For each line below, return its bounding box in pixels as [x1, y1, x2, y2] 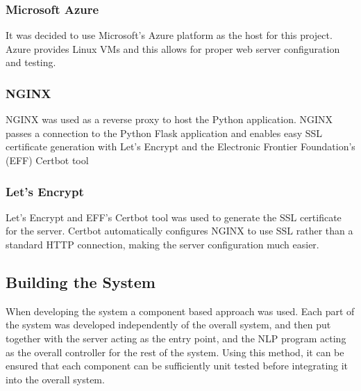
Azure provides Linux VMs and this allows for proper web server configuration [6, 41, 340, 56]
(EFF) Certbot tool [6, 153, 89, 167]
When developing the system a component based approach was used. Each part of [6, 303, 355, 318]
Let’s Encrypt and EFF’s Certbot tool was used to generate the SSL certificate [6, 209, 342, 224]
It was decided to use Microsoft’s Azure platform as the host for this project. [6, 28, 333, 42]
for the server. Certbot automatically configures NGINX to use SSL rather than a [6, 223, 353, 238]
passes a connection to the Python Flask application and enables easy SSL [6, 125, 323, 140]
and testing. [6, 55, 56, 70]
